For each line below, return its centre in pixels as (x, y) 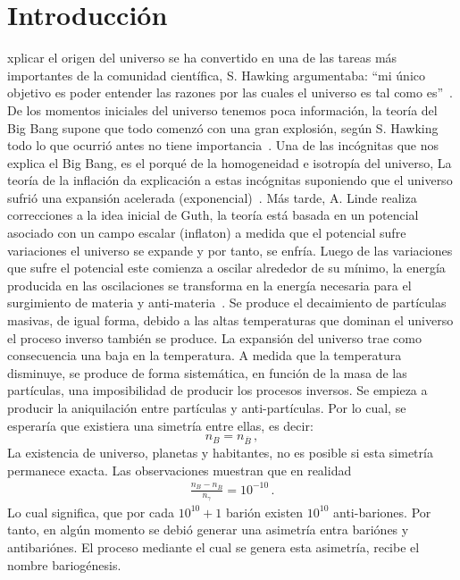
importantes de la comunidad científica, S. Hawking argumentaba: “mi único (217, 75)
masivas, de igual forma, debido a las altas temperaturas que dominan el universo (230, 320)
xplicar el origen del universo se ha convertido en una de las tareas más (202, 58)
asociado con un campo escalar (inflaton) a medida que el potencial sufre (207, 233)
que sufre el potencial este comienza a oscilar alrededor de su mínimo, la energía (226, 268)
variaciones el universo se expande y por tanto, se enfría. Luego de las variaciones (230, 250)
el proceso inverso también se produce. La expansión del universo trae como (214, 337)
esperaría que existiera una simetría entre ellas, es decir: (160, 425)
